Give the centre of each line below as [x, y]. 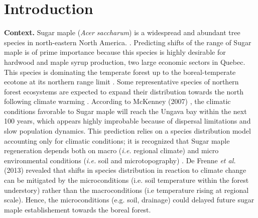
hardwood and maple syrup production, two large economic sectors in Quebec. [125, 62]
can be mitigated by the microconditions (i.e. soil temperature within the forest [126, 180]
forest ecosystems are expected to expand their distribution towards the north [124, 91]
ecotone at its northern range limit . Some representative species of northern [121, 82]
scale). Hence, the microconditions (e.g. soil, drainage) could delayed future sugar [129, 200]
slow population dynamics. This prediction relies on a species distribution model [127, 131]
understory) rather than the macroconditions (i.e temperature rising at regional [126, 190]
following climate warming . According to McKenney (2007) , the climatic [117, 101]
